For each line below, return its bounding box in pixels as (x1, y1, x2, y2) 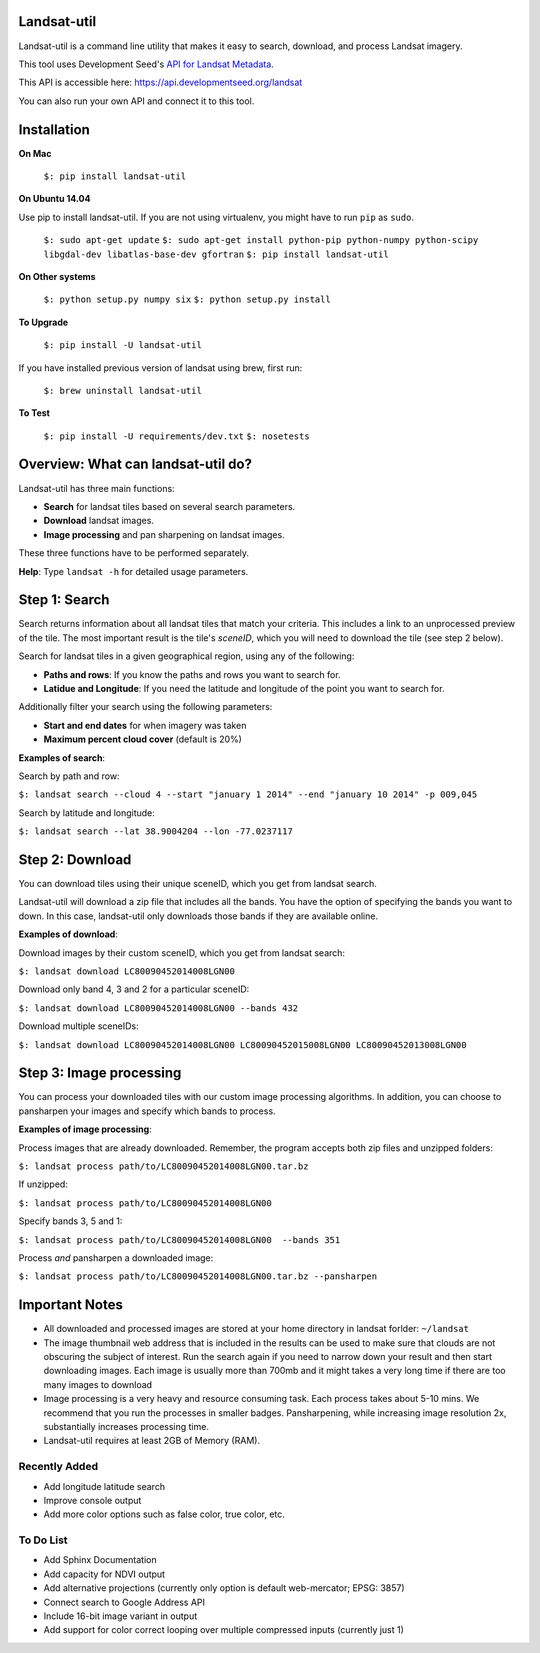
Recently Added (18, 1460, 99, 1474)
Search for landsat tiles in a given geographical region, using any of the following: (18, 650, 355, 662)
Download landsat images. (43, 515, 155, 527)
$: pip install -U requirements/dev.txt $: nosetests (43, 430, 310, 442)
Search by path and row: (18, 770, 120, 782)
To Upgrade (18, 316, 69, 328)
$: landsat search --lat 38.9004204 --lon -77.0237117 (18, 826, 294, 837)
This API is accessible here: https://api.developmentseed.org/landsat (18, 76, 303, 89)
